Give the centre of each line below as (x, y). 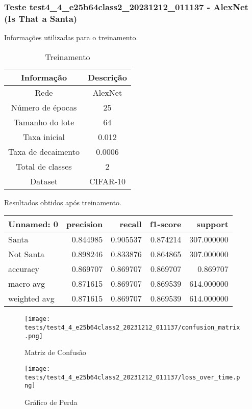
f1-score (166, 224)
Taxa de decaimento (44, 151)
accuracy (24, 269)
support (212, 224)
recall (131, 224)
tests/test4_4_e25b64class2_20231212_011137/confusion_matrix (132, 327)
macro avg (27, 284)
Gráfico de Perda (51, 402)
